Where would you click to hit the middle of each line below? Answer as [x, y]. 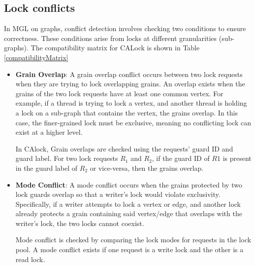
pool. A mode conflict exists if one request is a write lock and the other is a [129, 249]
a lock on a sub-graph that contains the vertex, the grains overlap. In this [127, 112]
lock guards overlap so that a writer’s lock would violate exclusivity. [118, 194]
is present [237, 158]
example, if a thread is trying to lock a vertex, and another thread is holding [131, 103]
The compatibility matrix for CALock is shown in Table [115, 48]
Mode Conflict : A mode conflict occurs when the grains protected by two [129, 184]
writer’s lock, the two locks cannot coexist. [80, 223]
